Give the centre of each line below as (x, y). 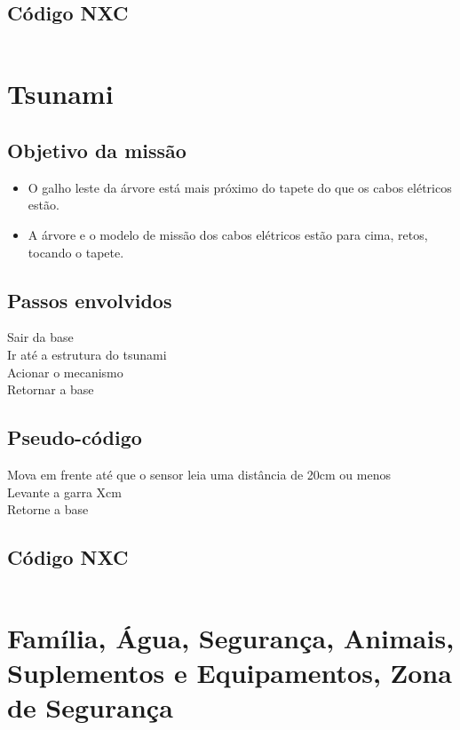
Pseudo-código (75, 437)
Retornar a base (51, 389)
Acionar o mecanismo (65, 372)
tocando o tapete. (76, 252)
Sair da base (40, 337)
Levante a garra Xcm (64, 492)
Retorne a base (48, 509)
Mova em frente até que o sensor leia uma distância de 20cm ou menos (199, 474)
